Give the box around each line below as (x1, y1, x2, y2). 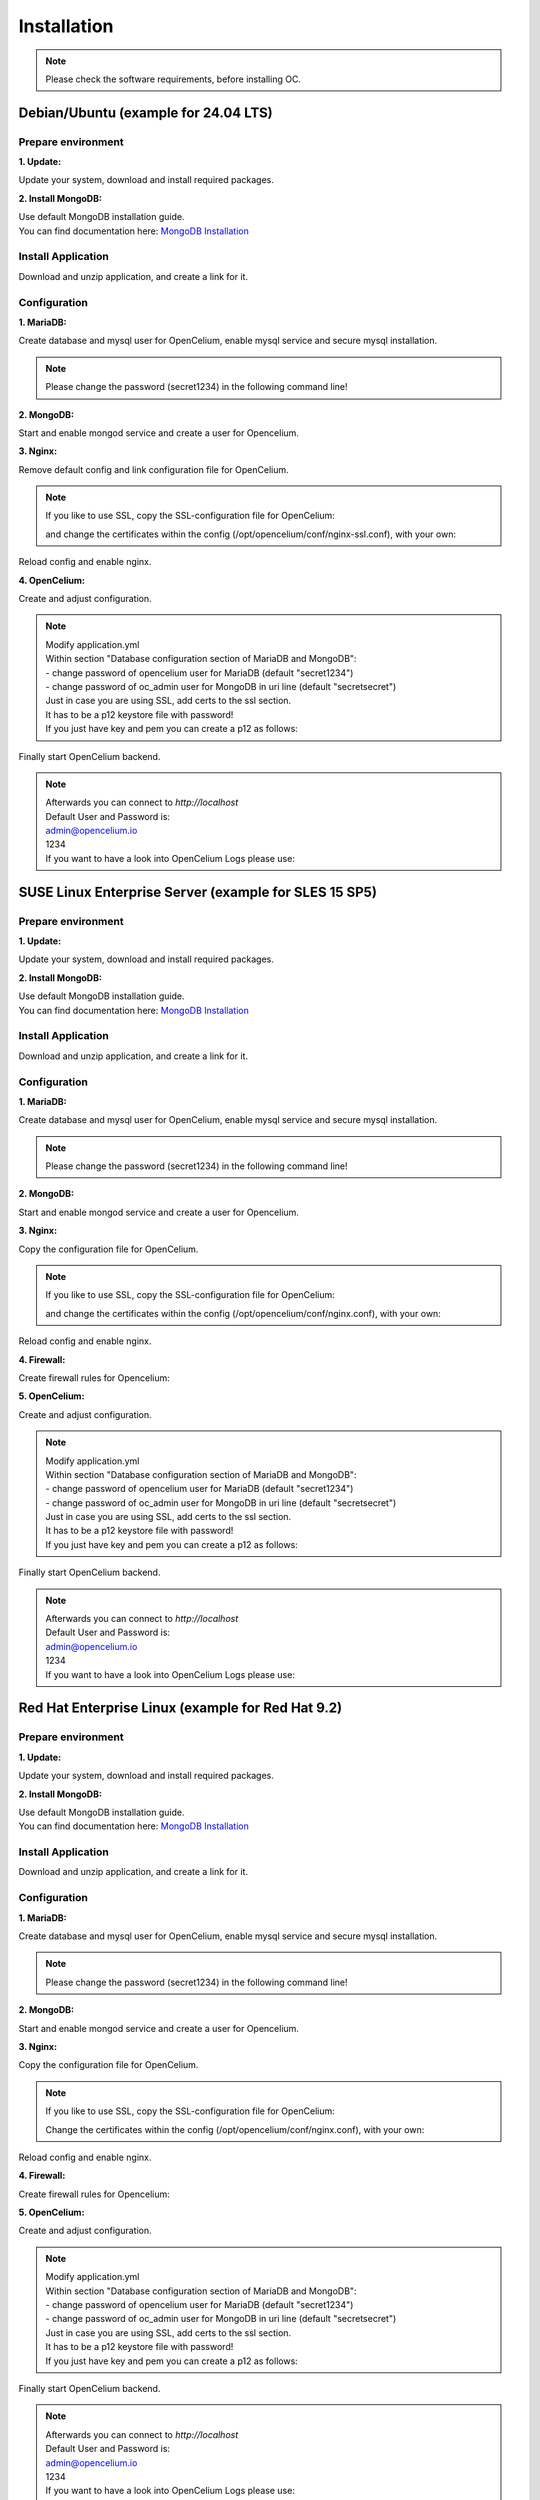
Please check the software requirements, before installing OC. (45, 73, 302, 85)
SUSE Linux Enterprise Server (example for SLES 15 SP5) (18, 883, 377, 900)
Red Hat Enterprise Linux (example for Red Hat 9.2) (18, 1700, 343, 1717)
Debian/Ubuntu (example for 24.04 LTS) (18, 104, 274, 121)
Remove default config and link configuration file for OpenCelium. (18, 463, 289, 475)
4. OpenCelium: (18, 574, 85, 586)
